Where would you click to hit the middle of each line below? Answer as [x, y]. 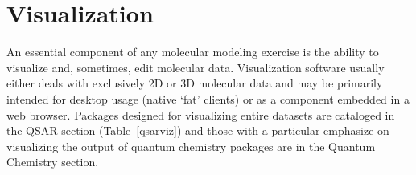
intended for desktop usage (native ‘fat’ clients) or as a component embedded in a [208, 98]
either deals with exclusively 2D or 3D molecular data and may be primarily [195, 83]
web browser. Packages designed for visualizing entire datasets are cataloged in [201, 114]
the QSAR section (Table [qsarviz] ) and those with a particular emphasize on [198, 130]
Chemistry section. [53, 162]
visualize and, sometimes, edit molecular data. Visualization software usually [196, 67]
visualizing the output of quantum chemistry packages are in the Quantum [191, 146]
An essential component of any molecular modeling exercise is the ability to [193, 52]
